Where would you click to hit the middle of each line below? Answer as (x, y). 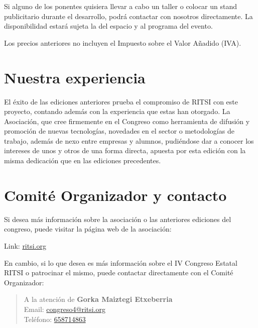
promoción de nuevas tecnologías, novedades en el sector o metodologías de (119, 131)
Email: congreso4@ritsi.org (65, 309)
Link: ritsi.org (25, 245)
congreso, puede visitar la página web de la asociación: (88, 229)
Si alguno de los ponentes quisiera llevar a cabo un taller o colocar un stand (121, 6)
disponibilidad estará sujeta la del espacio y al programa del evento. (108, 26)
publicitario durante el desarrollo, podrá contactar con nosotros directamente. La (128, 16)
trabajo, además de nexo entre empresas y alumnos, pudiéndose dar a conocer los (129, 140)
